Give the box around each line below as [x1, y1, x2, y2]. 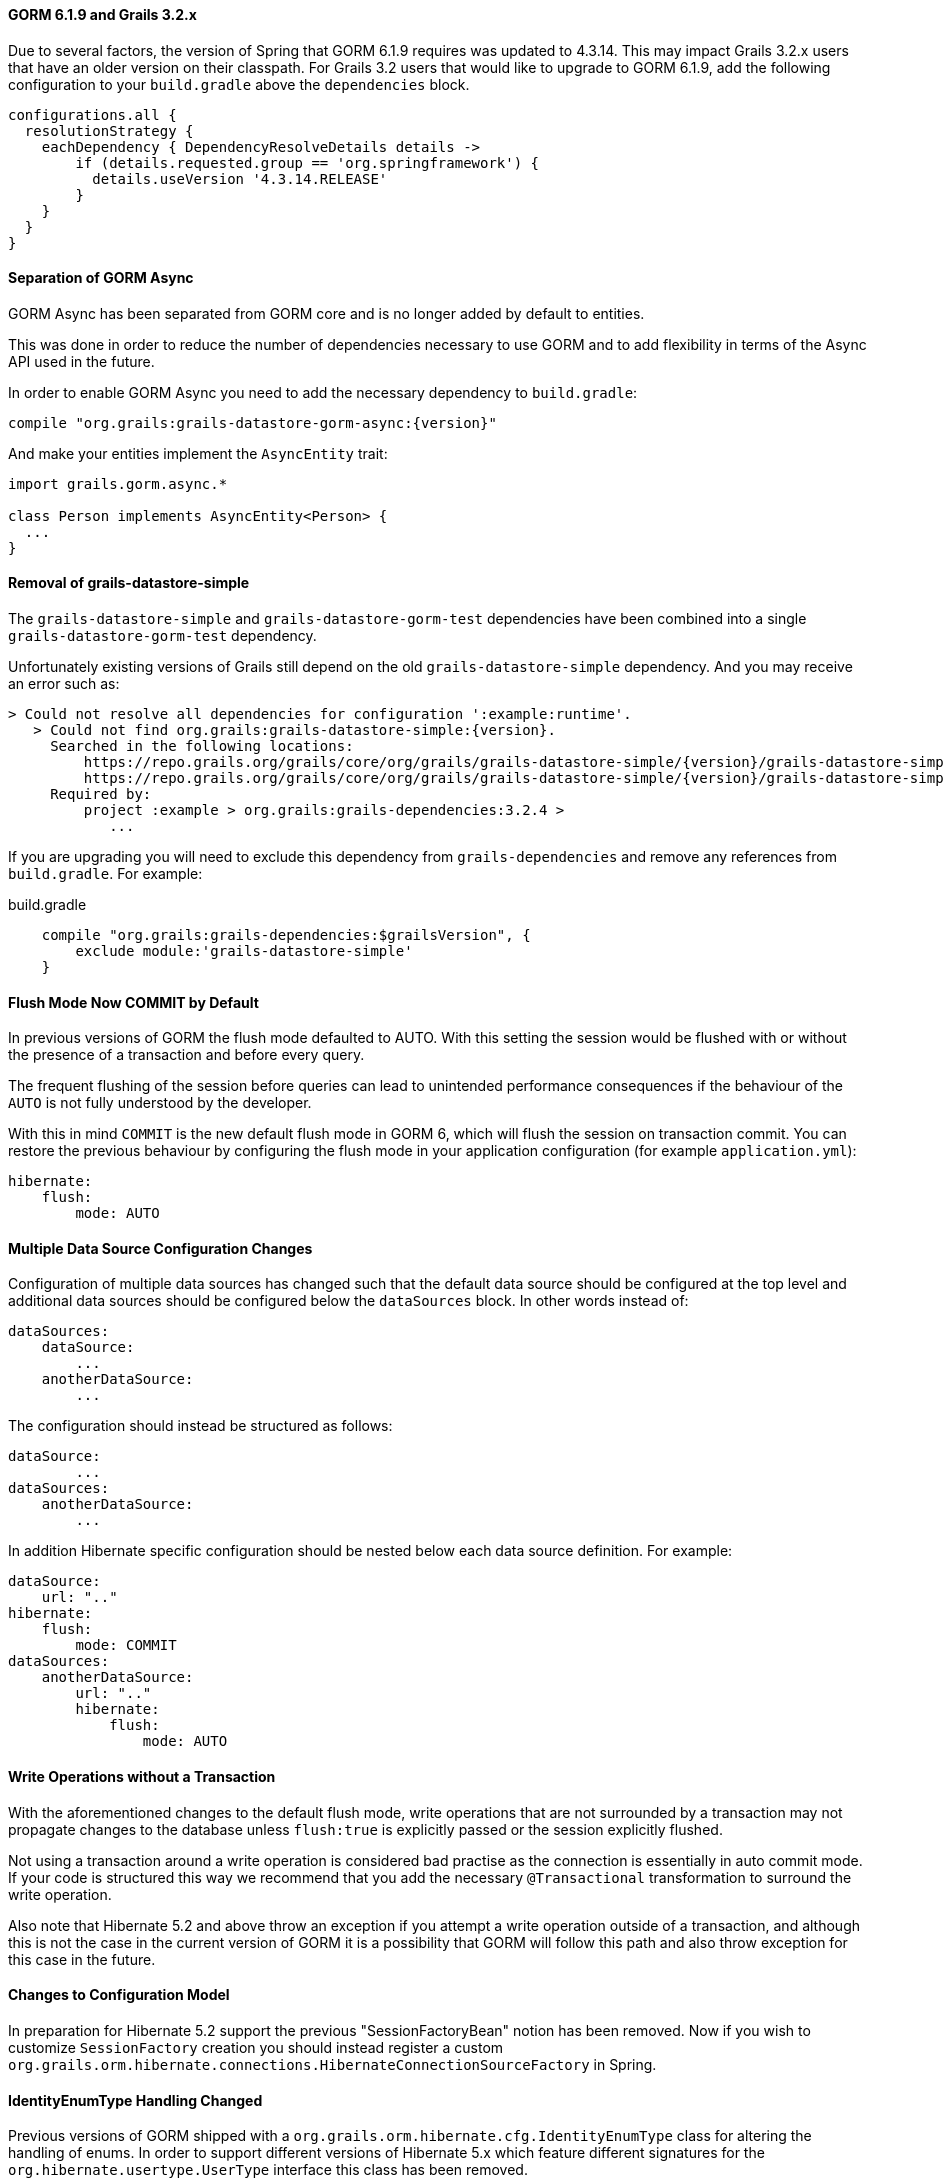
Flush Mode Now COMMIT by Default [8, 993, 259, 1011]
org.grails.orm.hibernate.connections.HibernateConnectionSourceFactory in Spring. [8, 2055, 657, 2073]
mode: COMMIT [75, 1637, 177, 1654]
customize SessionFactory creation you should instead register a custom [8, 2038, 504, 2056]
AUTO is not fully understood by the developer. [8, 1094, 312, 1112]
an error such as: [8, 675, 120, 693]
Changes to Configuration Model [8, 1986, 230, 2004]
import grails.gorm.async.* [8, 475, 228, 492]
